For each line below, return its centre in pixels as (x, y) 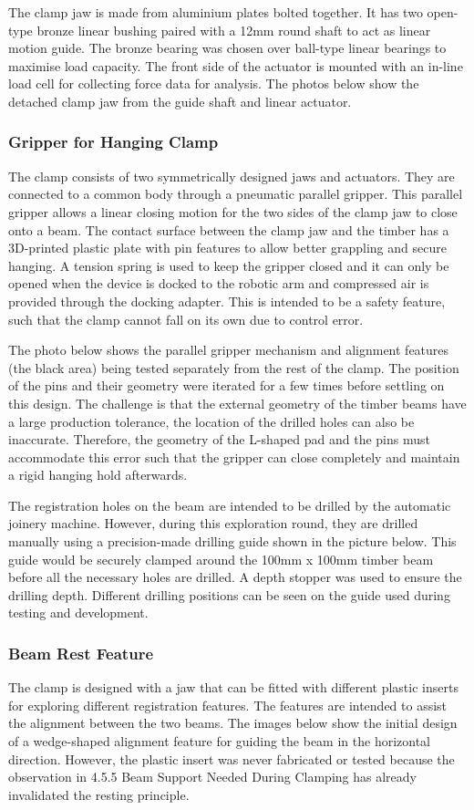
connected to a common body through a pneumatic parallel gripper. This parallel (236, 194)
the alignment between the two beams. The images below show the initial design (233, 723)
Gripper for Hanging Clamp (113, 142)
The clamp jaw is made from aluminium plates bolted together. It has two (216, 12)
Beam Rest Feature (81, 653)
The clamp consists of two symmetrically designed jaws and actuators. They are (232, 176)
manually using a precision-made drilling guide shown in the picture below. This (232, 541)
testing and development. (78, 613)
